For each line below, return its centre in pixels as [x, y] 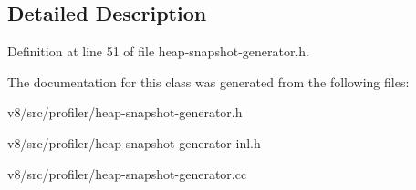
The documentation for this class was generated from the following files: [208, 81]
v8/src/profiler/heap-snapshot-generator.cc [127, 173]
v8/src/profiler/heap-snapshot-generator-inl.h [134, 142]
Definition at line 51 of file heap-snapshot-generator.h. [159, 51]
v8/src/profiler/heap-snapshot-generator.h [125, 112]
